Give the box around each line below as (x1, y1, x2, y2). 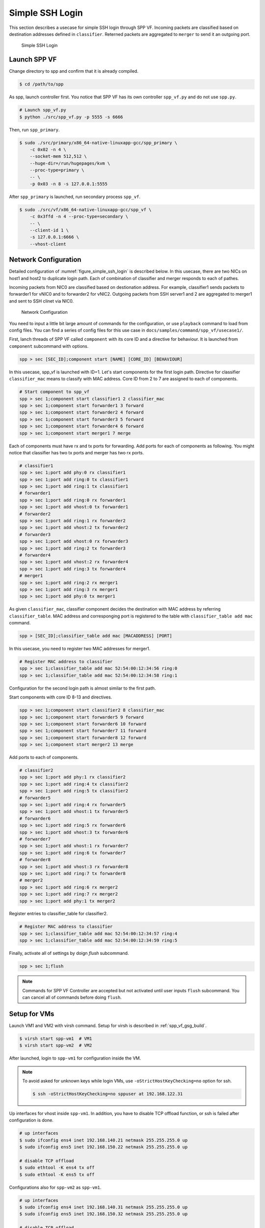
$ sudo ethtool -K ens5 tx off (19, 1172, 95, 1177)
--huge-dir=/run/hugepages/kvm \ (29, 160, 110, 166)
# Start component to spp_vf (19, 389, 90, 395)
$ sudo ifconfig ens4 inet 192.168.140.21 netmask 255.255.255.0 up (19, 1137, 188, 1143)
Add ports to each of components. (9, 754, 79, 760)
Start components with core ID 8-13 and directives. (9, 694, 112, 700)
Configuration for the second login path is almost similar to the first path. (9, 685, 156, 691)
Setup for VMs (9, 1009, 54, 1018)
